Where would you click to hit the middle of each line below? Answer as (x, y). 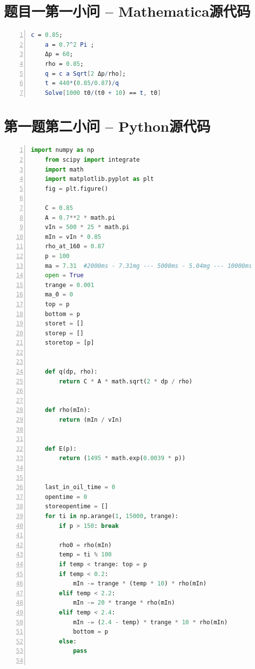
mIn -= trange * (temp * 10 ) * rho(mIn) (140, 584)
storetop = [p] (69, 343)
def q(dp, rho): (71, 372)
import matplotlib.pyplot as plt (99, 179)
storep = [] (64, 333)
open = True (64, 276)
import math (64, 169)
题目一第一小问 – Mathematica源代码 (127, 11)
